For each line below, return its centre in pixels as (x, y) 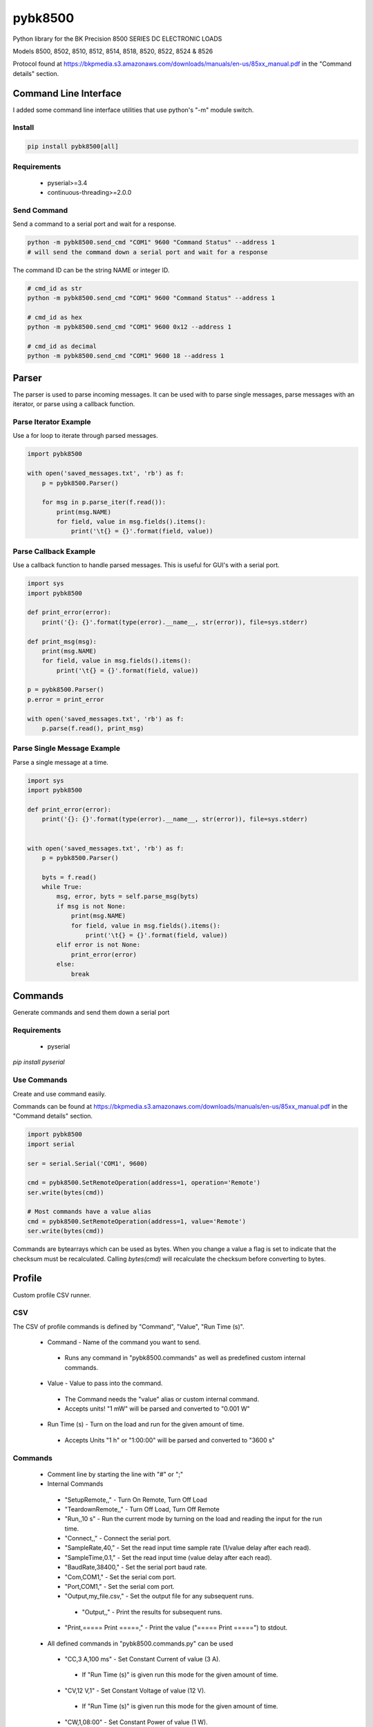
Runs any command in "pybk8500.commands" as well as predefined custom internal (185, 1358)
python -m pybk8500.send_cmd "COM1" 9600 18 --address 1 (126, 356)
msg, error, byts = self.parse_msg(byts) (127, 897)
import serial (51, 1144)
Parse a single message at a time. (60, 762)
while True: (62, 887)
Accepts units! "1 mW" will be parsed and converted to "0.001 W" (157, 1409)
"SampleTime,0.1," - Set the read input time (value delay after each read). (168, 1557)
